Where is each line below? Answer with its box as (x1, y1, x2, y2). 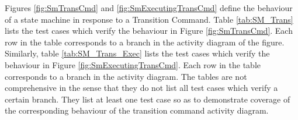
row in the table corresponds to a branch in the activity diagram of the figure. (5, 36, 285, 48)
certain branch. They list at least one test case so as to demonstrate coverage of (5, 93, 290, 105)
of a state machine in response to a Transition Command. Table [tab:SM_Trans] (5, 13, 293, 25)
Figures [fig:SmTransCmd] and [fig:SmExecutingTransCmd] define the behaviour (5, 2, 293, 13)
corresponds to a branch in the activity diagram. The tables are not (5, 70, 247, 82)
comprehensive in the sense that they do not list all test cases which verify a (5, 82, 278, 94)
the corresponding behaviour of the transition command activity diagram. (5, 104, 269, 117)
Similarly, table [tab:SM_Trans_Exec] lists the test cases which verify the (5, 47, 270, 59)
